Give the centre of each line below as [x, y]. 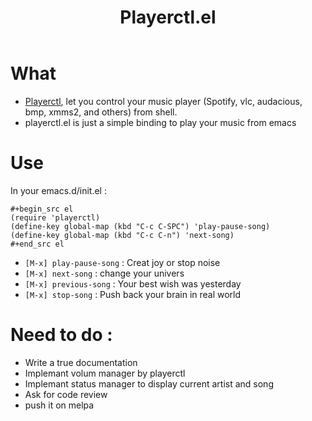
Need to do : [61, 335]
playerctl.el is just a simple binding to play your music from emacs [160, 122]
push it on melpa [59, 405]
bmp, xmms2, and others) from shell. [101, 112]
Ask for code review [66, 394]
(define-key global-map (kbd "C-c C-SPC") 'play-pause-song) [140, 226]
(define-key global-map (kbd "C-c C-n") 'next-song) [122, 235]
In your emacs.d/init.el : [58, 190]
